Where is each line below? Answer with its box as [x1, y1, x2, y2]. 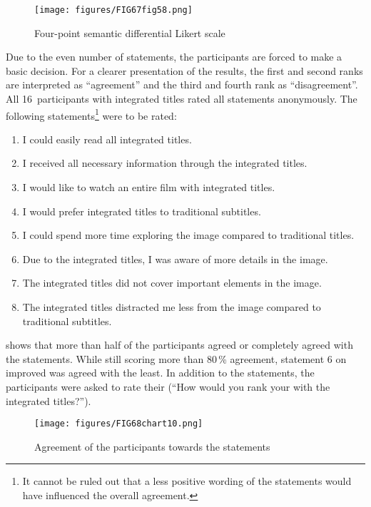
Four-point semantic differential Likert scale [34, 25, 225, 40]
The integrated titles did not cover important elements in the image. [22, 275, 322, 290]
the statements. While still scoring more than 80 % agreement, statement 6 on [6, 351, 347, 366]
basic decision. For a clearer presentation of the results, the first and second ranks [6, 63, 363, 78]
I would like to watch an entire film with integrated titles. [22, 180, 275, 195]
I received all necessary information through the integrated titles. [22, 155, 308, 170]
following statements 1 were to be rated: [6, 106, 177, 123]
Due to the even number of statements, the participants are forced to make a [6, 49, 342, 64]
